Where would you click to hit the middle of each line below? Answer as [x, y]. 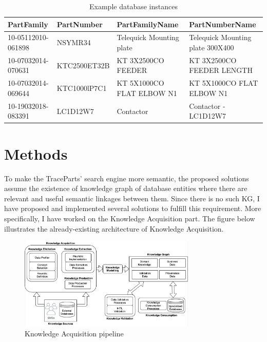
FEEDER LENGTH [221, 70]
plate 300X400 [212, 47]
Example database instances [133, 6]
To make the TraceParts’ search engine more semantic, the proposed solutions [127, 178]
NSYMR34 [74, 42]
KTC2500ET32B [83, 65]
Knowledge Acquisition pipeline [74, 333]
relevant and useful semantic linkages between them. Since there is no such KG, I [132, 198]
